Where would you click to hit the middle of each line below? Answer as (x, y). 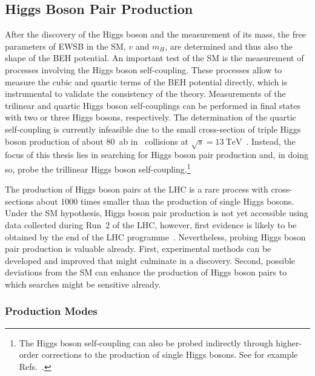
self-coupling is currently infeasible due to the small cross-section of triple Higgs (153, 129)
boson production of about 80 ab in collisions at (97, 141)
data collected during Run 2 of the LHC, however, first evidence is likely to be (151, 224)
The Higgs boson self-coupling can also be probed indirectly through (146, 342)
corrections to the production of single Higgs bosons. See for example (170, 355)
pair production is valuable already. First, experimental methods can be (138, 249)
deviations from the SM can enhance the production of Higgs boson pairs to (146, 272)
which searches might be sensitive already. (83, 284)
